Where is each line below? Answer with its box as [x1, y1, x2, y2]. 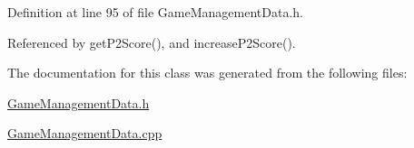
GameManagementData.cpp [7, 124, 163, 143]
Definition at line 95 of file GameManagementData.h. [7, 3, 304, 21]
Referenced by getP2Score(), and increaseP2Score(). [7, 32, 296, 51]
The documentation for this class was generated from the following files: [7, 63, 408, 82]
